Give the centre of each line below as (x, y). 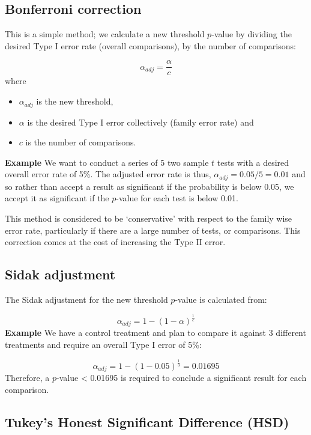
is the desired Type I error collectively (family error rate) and (140, 122)
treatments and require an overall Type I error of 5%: (103, 344)
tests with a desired (253, 162)
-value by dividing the (252, 34)
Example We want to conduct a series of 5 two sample (107, 162)
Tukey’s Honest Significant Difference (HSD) (147, 421)
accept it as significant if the (57, 198)
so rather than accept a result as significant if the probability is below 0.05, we (149, 186)
